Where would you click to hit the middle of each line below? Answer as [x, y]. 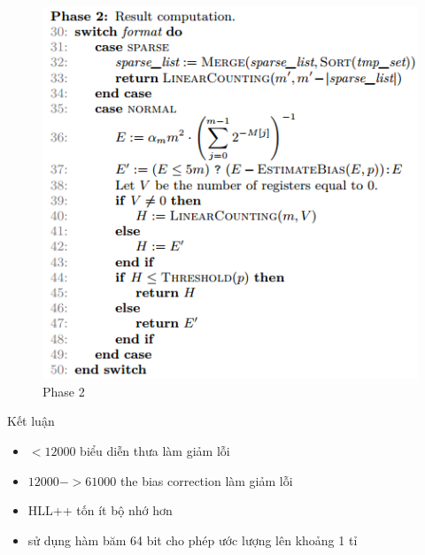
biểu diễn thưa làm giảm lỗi [155, 450]
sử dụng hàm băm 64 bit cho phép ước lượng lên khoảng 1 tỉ [193, 540]
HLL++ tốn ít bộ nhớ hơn [100, 510]
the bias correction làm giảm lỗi [207, 480]
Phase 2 [64, 391]
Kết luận [31, 421]
